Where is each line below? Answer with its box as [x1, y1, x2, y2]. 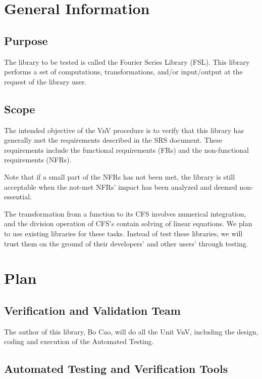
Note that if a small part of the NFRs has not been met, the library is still [4, 171, 235, 182]
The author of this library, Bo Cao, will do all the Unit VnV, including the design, [4, 326, 258, 336]
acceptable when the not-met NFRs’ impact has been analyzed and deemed [4, 181, 237, 192]
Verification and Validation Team [4, 302, 181, 318]
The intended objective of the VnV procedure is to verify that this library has [4, 124, 244, 135]
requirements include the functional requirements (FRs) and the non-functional [4, 144, 249, 155]
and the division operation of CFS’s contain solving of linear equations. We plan [4, 218, 252, 229]
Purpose [4, 32, 48, 48]
